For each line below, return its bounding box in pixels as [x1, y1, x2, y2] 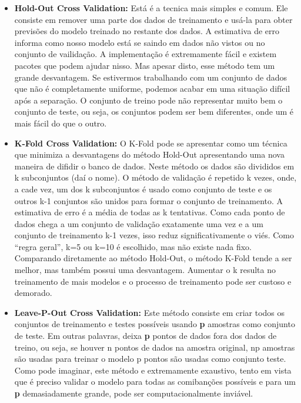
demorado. [14, 287, 52, 299]
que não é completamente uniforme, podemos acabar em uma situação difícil [14, 82, 290, 95]
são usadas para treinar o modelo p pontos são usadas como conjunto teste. [14, 352, 286, 365]
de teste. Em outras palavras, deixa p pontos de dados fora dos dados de [14, 329, 277, 342]
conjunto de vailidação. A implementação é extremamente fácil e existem [14, 48, 277, 60]
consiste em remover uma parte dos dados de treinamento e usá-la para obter [14, 13, 293, 25]
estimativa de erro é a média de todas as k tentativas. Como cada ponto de [14, 206, 285, 218]
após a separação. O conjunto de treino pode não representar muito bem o [14, 94, 283, 106]
